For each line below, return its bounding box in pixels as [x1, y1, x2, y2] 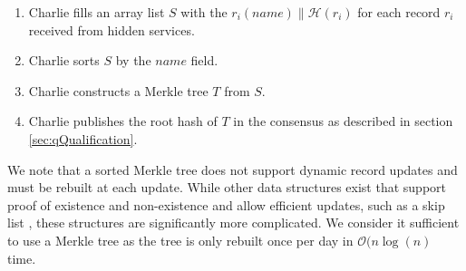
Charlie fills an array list [28, 3, 165, 21]
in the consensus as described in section [233, 111, 453, 131]
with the [180, 3, 228, 21]
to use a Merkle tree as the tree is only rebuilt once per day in [7, 230, 354, 249]
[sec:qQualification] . [28, 129, 138, 148]
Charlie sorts [28, 51, 100, 70]
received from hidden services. [28, 20, 195, 39]
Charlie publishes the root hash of [28, 111, 218, 131]
